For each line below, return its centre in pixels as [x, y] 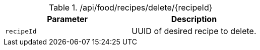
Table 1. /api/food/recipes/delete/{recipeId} [131, 7]
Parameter [68, 19]
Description [194, 19]
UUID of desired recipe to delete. [194, 31]
